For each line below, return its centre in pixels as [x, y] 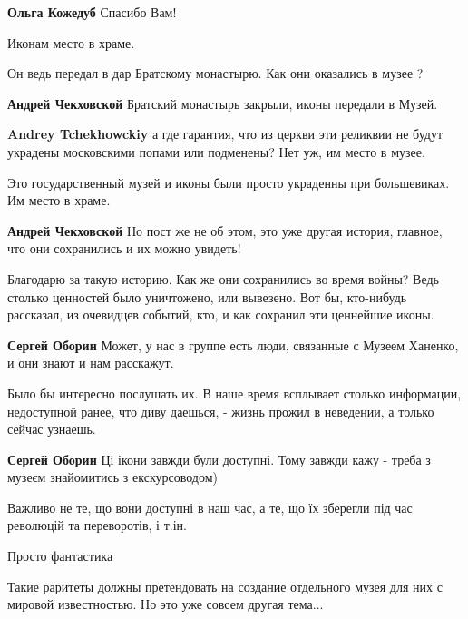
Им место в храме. [59, 200]
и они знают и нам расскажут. [91, 363]
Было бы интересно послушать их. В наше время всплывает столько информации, [234, 393]
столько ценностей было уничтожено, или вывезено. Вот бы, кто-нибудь [207, 296]
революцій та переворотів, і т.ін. [97, 525]
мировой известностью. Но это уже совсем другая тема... [166, 604]
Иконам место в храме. [71, 42]
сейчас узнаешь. [52, 429]
